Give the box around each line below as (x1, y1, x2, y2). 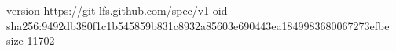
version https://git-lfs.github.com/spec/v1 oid (6, 2, 228, 18)
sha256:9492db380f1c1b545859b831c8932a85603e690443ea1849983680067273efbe (6, 17, 390, 33)
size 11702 (6, 32, 55, 49)
